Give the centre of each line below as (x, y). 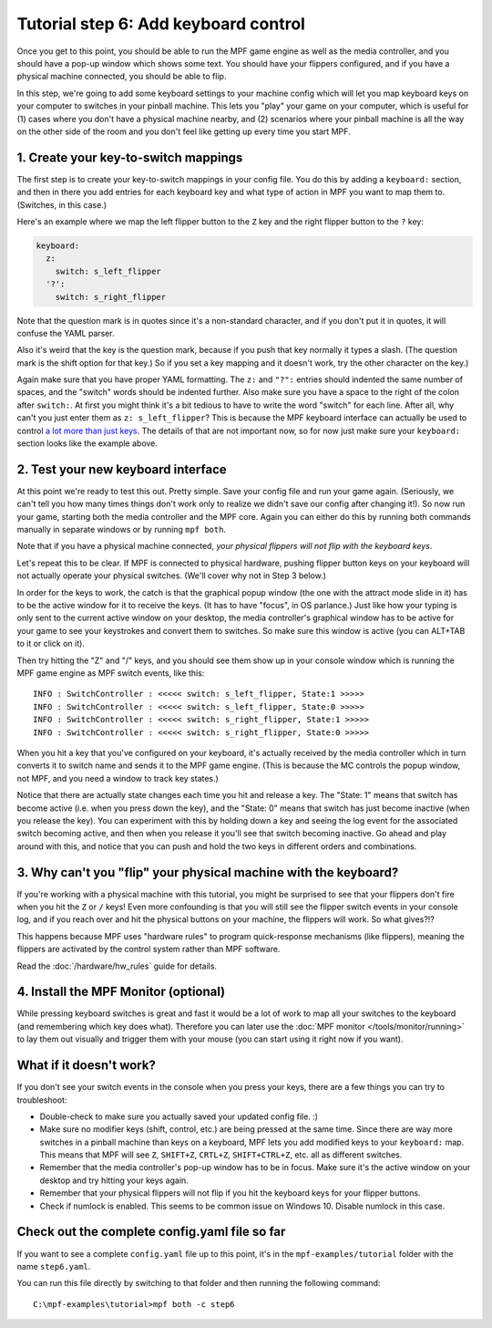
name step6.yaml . (54, 1266)
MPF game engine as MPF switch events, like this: (111, 673)
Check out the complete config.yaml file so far (151, 1232)
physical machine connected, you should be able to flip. (122, 77)
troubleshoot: (42, 1100)
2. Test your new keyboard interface (122, 469)
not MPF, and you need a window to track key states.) (118, 778)
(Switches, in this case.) (62, 204)
